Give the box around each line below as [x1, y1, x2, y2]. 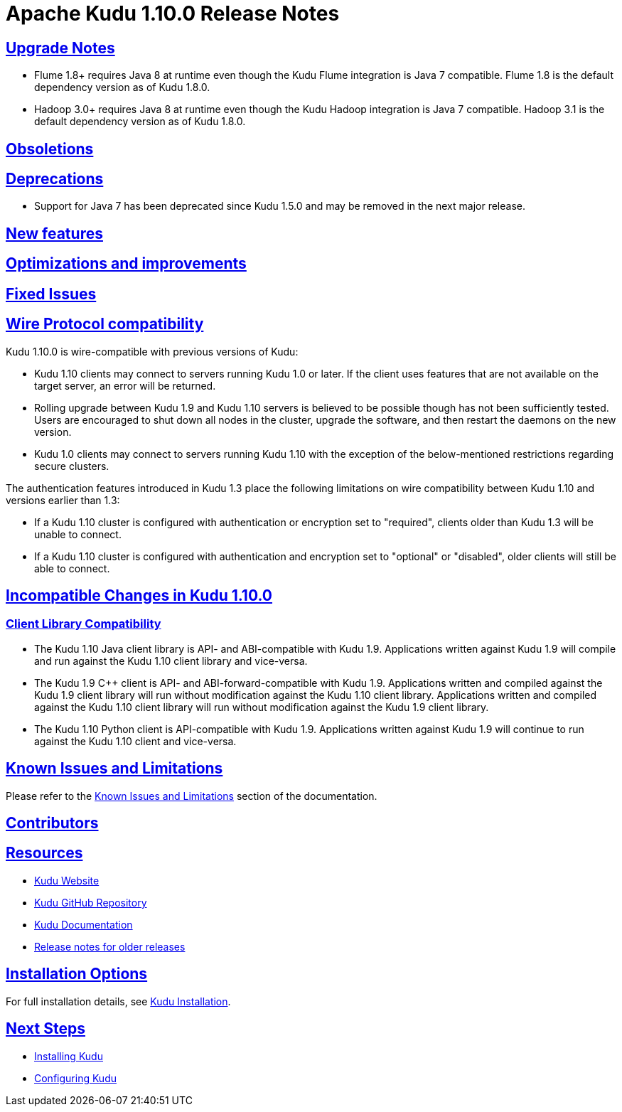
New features [6, 224, 103, 242]
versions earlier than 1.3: [6, 493, 120, 506]
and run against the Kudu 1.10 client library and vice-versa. [34, 654, 308, 667]
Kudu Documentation [34, 918, 133, 931]
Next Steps [6, 1020, 85, 1038]
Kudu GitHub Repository [34, 896, 147, 909]
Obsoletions [6, 139, 94, 158]
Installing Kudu [34, 1049, 103, 1062]
